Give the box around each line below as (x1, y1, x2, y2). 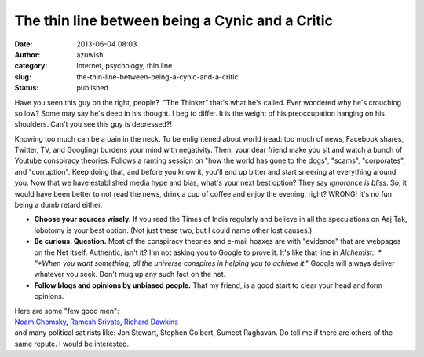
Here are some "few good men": (14, 306, 119, 315)
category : (14, 61, 48, 71)
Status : (14, 83, 39, 93)
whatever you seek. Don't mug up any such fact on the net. (34, 270, 226, 279)
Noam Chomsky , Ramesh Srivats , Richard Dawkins (14, 317, 178, 326)
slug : (14, 72, 31, 82)
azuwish (76, 50, 104, 59)
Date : (14, 39, 33, 49)
